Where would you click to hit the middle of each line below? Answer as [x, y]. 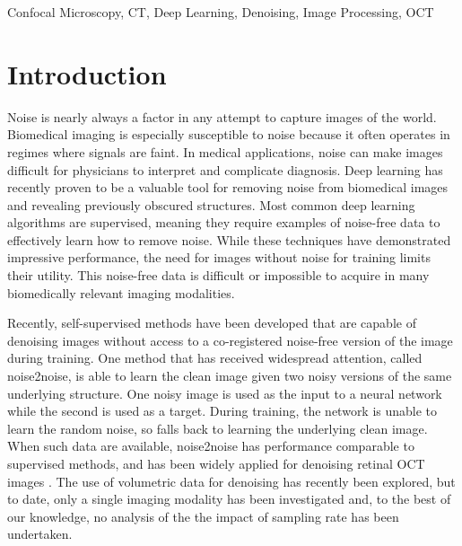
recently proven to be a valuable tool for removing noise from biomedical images [228, 187]
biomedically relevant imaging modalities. [121, 292]
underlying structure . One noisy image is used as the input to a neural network [225, 393]
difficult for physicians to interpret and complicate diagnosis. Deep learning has [225, 169]
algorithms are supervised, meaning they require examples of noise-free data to [224, 222]
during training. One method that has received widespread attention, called [215, 358]
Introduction [87, 73]
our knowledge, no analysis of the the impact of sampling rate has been [203, 516]
